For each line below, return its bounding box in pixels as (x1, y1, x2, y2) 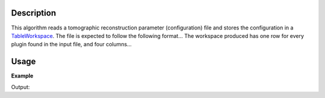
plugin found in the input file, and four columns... (11, 41, 132, 48)
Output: (11, 83, 30, 90)
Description (11, 8, 57, 18)
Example (11, 72, 34, 79)
